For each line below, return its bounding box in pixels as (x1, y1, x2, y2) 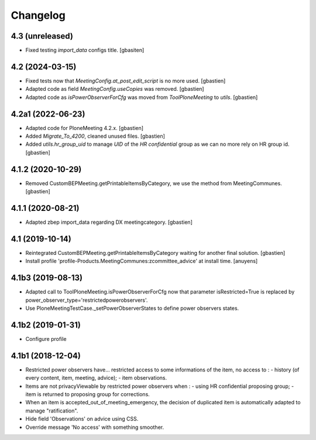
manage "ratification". (25, 407, 78, 414)
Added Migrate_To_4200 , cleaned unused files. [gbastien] (25, 132, 165, 140)
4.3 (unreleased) (11, 31, 73, 41)
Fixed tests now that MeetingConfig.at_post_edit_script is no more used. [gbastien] (25, 77, 226, 84)
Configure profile (25, 335, 67, 342)
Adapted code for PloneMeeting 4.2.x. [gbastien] (25, 124, 143, 131)
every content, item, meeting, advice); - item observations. (25, 374, 167, 381)
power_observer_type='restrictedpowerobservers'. (25, 296, 148, 303)
